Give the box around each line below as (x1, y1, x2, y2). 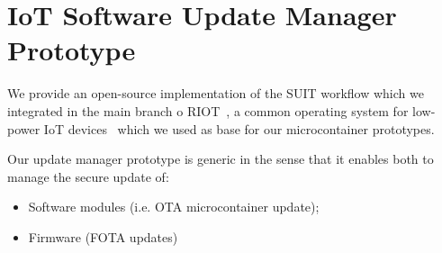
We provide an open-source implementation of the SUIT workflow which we (7, 84, 424, 103)
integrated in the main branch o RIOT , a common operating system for (7, 101, 409, 120)
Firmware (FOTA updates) (28, 227, 178, 246)
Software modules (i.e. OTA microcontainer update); (28, 197, 320, 216)
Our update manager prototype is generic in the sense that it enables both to (7, 149, 434, 168)
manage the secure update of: (7, 167, 169, 185)
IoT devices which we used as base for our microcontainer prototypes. (43, 119, 435, 138)
